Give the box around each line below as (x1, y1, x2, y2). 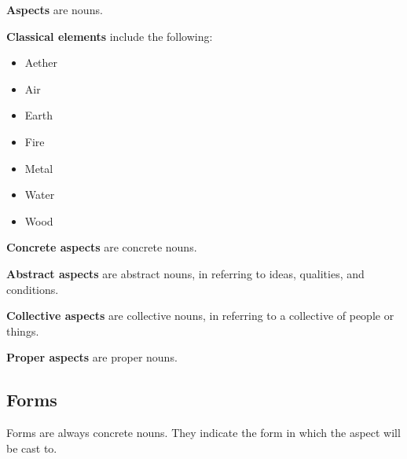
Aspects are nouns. (6, 2, 103, 17)
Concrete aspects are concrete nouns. (6, 239, 197, 255)
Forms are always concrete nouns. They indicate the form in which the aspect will (6, 424, 401, 441)
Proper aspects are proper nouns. (6, 349, 178, 365)
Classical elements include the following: (6, 28, 213, 44)
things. (6, 322, 39, 339)
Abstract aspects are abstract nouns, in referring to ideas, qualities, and (6, 265, 365, 281)
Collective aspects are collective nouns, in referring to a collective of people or (6, 307, 394, 324)
